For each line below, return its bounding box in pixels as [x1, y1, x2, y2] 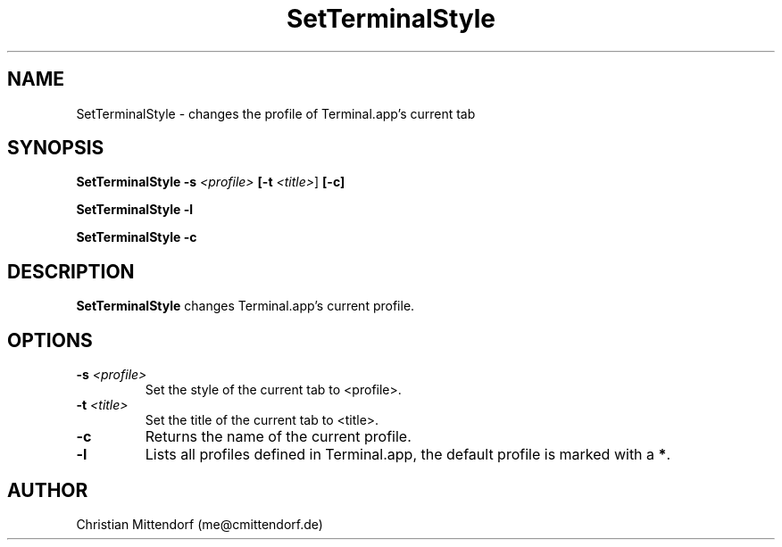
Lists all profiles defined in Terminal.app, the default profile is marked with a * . [145, 445, 671, 464]
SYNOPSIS [7, 137, 104, 160]
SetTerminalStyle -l [76, 202, 194, 218]
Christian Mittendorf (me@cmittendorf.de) [76, 516, 323, 532]
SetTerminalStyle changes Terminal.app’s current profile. [76, 298, 415, 314]
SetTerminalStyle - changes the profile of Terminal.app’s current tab [76, 105, 476, 121]
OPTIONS [7, 328, 93, 352]
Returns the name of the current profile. [145, 427, 412, 446]
